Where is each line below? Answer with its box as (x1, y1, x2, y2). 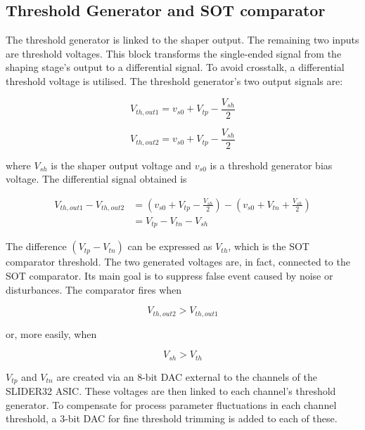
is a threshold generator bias (210, 157, 333, 172)
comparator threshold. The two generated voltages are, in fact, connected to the (6, 254, 350, 269)
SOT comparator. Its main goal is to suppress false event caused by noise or (6, 268, 333, 282)
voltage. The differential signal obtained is (6, 171, 187, 186)
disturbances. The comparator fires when (6, 282, 182, 297)
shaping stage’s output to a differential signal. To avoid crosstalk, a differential (6, 60, 345, 74)
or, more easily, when (6, 326, 97, 341)
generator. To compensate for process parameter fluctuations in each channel (6, 397, 337, 412)
